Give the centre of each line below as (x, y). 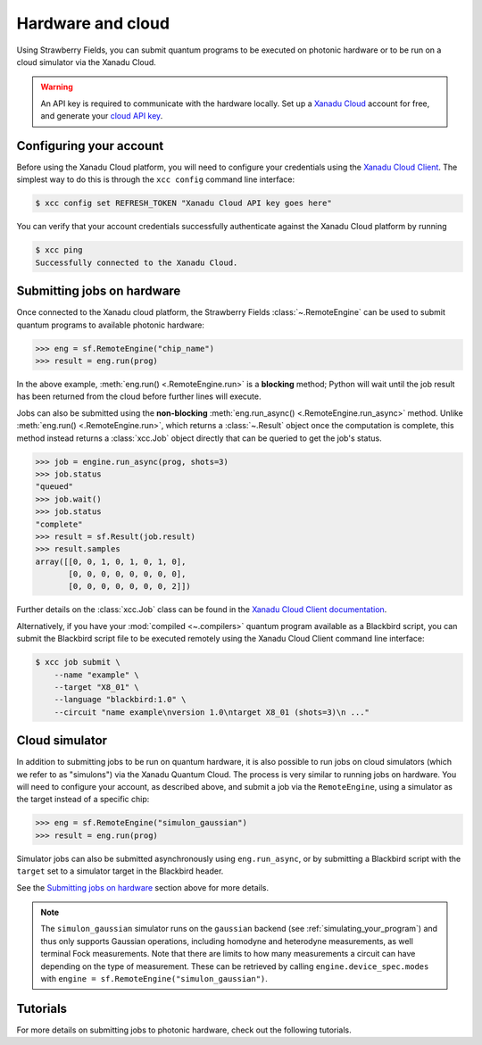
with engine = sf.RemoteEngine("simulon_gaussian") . (154, 978)
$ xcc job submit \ (78, 662)
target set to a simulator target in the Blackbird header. (120, 871)
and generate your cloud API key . (102, 116)
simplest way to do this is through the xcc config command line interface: (156, 179)
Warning (57, 87)
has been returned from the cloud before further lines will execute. (139, 396)
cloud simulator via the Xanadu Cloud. (86, 62)
